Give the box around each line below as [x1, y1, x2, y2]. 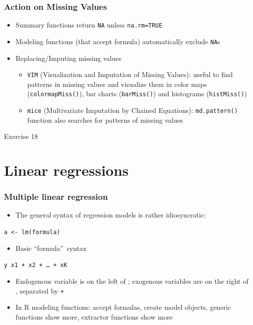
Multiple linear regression [4, 190, 108, 203]
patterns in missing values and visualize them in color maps [27, 79, 207, 89]
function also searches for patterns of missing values [27, 114, 183, 125]
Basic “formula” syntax [15, 243, 87, 253]
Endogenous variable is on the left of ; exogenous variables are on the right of [15, 275, 249, 286]
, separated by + [15, 285, 64, 296]
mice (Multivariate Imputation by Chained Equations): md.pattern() [27, 105, 238, 115]
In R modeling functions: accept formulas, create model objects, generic [15, 302, 231, 312]
